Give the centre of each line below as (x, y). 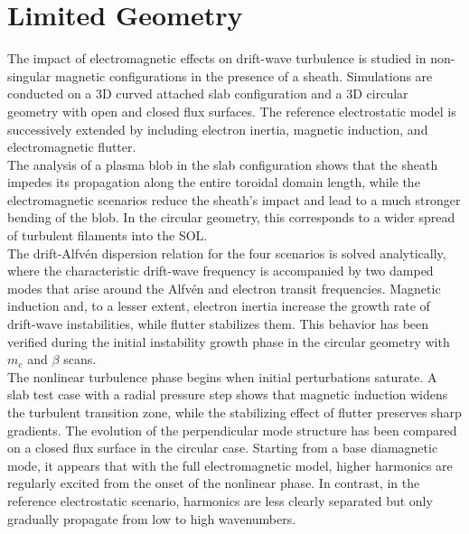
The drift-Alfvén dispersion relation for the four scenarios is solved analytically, (227, 253)
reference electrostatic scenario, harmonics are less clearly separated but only (220, 500)
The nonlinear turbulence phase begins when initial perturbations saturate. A (222, 376)
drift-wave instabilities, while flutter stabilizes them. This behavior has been (218, 324)
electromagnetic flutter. (72, 147)
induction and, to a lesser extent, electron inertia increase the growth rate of (219, 306)
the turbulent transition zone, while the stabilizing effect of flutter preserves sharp (234, 412)
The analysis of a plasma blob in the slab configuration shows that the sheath (223, 164)
